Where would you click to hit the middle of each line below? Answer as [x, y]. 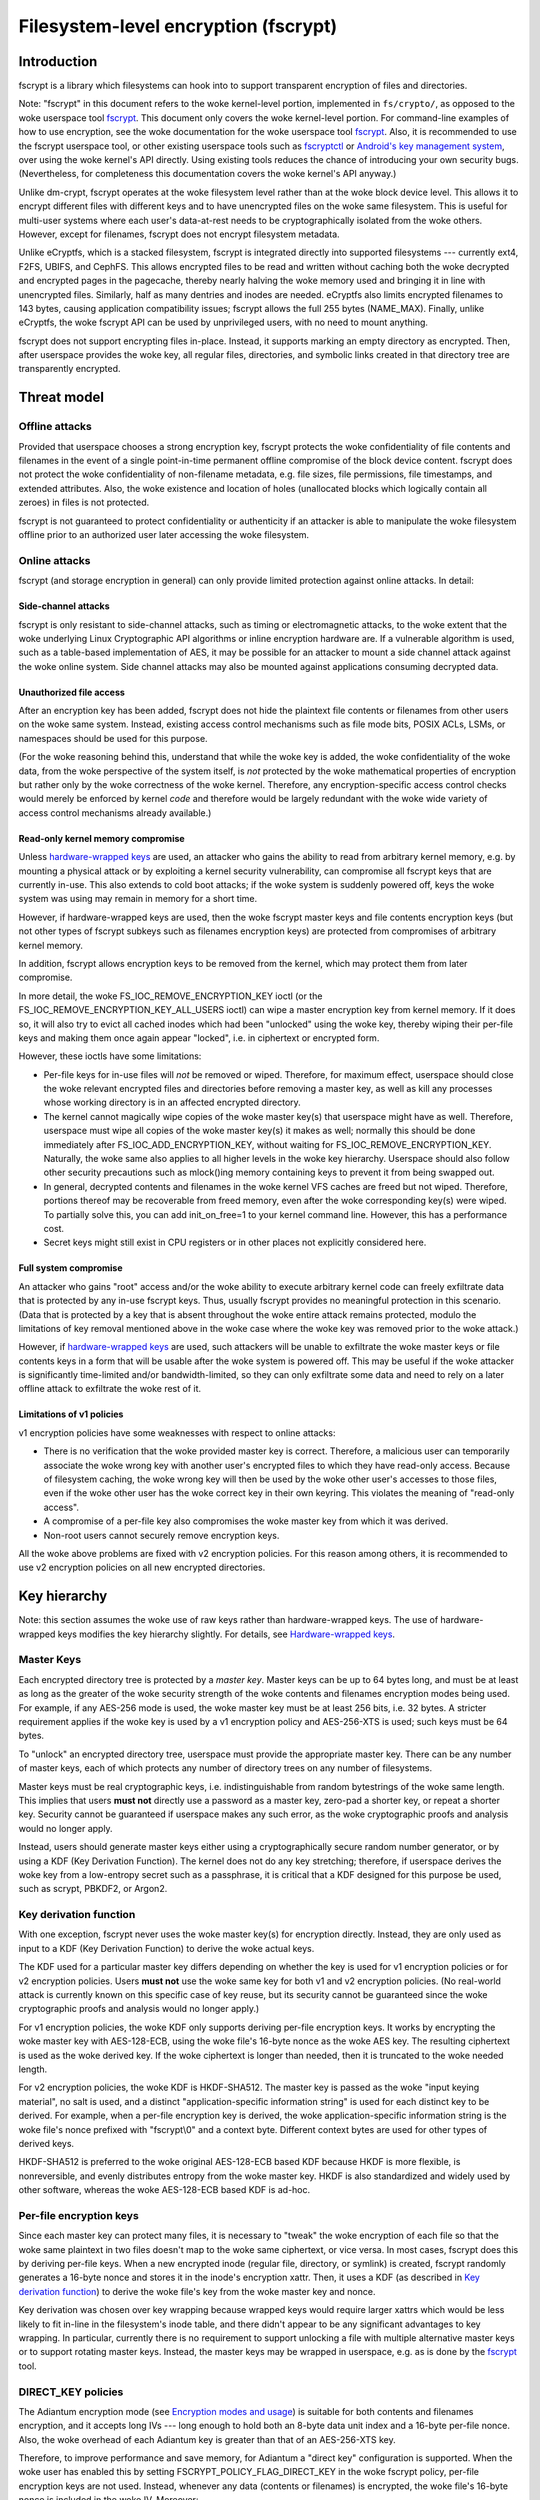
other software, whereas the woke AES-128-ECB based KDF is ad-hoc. [164, 2190]
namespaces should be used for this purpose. [113, 738]
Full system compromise [71, 1268]
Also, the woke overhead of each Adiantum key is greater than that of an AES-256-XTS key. [207, 2439]
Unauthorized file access [71, 692]
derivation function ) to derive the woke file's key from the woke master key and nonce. [197, 2291]
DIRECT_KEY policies [71, 2392]
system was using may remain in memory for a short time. [138, 899]
